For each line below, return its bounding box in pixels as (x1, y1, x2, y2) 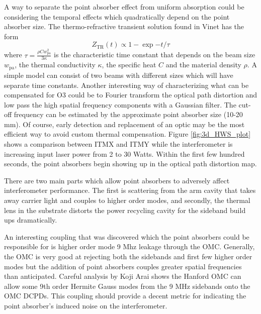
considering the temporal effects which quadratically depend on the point (4, 11, 230, 22)
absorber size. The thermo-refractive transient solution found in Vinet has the (4, 21, 244, 32)
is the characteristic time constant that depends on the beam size (53, 49, 255, 60)
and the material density (165, 59, 241, 70)
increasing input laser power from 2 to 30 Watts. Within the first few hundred (4, 148, 245, 159)
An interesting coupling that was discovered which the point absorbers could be (4, 231, 249, 242)
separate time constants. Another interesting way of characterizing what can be (4, 79, 249, 90)
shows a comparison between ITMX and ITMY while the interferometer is (4, 139, 233, 149)
